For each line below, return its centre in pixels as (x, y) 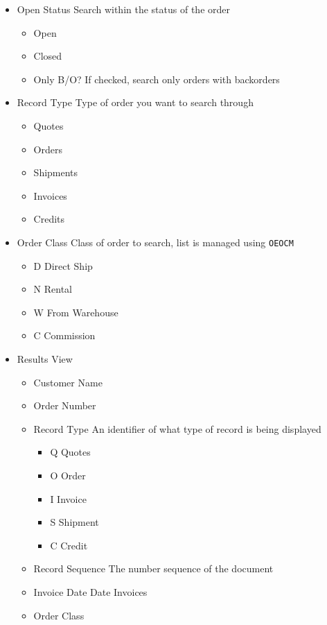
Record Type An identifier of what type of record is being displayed (177, 428)
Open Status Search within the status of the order (123, 9)
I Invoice (68, 498)
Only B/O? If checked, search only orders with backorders (157, 79)
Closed (48, 56)
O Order (68, 475)
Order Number (65, 405)
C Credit (69, 545)
